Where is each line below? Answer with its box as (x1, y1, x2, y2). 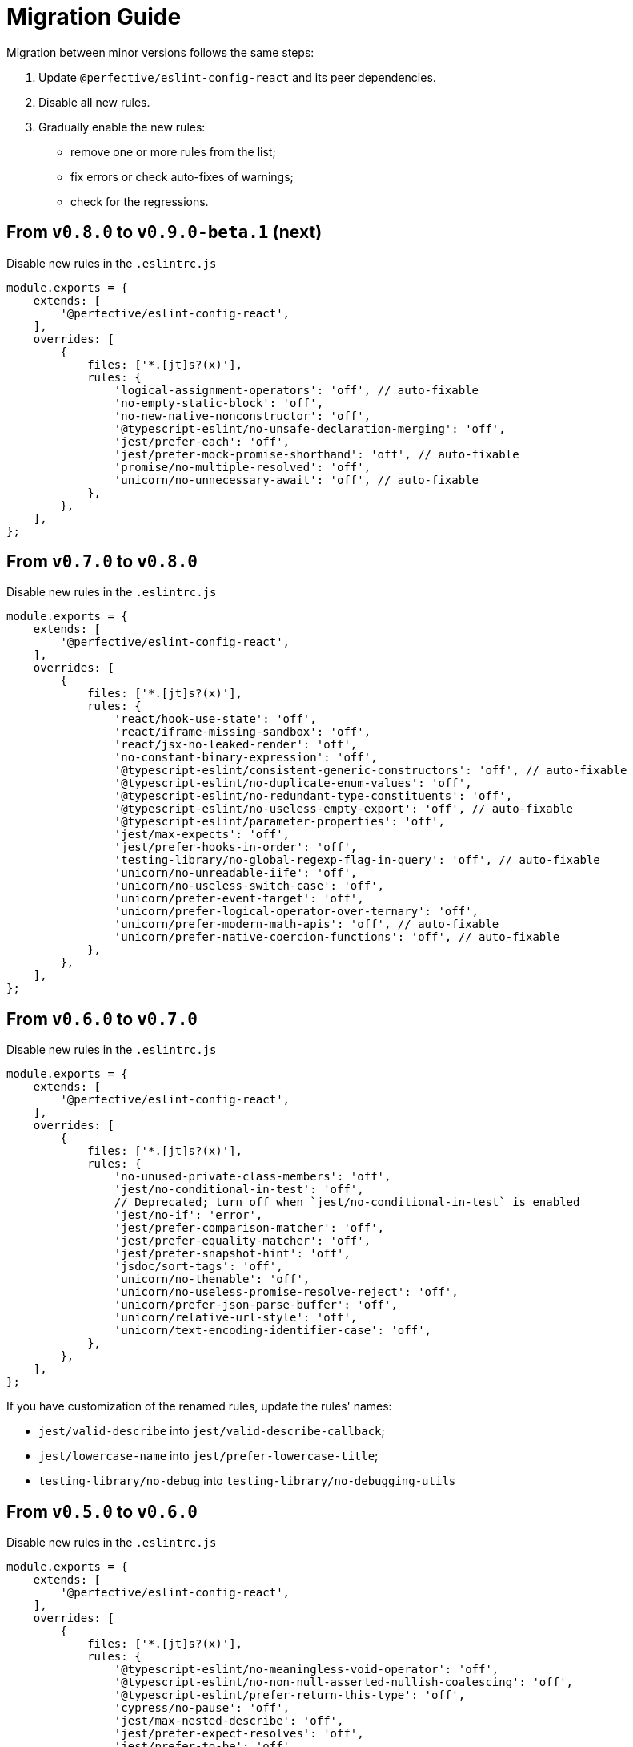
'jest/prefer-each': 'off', (114, 434, 290, 448)
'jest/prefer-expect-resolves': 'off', (114, 1727, 364, 1741)
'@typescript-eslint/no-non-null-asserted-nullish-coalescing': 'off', (114, 1676, 574, 1689)
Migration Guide (6, 3, 182, 30)
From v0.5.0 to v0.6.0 (6, 1501, 198, 1522)
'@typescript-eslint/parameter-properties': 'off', (114, 815, 445, 829)
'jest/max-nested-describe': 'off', (114, 1714, 344, 1728)
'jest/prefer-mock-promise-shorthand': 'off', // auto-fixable (114, 447, 519, 461)
